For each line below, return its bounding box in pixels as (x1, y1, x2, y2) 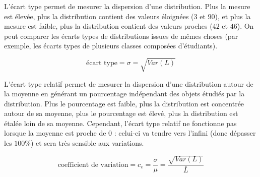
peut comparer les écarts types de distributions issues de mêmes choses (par (4, 30, 238, 41)
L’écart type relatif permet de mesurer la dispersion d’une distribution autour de (4, 78, 253, 89)
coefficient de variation (57, 161, 128, 168)
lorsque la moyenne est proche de (4, 128, 106, 138)
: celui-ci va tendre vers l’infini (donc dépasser (114, 128, 256, 138)
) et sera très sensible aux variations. (30, 138, 144, 148)
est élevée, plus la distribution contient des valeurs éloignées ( (4, 11, 194, 21)
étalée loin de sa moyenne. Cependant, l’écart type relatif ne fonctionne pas (4, 117, 237, 128)
